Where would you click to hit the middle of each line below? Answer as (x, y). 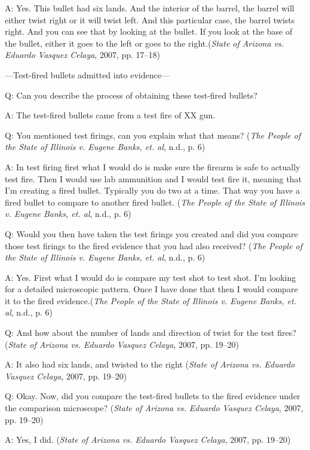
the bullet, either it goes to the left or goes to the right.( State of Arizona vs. (145, 43)
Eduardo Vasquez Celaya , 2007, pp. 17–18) (83, 55)
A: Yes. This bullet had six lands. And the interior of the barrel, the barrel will (150, 8)
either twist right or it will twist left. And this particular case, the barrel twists (150, 19)
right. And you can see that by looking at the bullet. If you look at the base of (149, 31)
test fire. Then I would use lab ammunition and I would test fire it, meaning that (153, 178)
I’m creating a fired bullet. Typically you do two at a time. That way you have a (152, 190)
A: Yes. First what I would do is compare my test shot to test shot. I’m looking (151, 277)
